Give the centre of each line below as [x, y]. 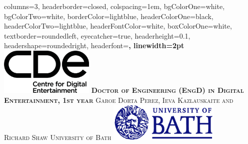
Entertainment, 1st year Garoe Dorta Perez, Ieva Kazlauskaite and [119, 100]
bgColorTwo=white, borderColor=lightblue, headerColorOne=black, [109, 16]
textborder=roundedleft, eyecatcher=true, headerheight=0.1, [97, 35]
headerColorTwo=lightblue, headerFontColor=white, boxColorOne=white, [118, 26]
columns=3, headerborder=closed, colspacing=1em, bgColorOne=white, [114, 6]
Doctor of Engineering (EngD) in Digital [167, 90]
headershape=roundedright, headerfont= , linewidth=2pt [94, 45]
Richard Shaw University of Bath [58, 137]
